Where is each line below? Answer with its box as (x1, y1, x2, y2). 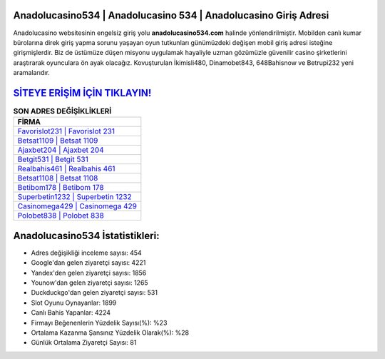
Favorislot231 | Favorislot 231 (17, 126, 115, 136)
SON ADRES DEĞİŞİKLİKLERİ (13, 106, 112, 116)
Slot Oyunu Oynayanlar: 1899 (31, 298, 117, 307)
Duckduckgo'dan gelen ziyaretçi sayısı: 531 (31, 288, 158, 297)
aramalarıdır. (13, 69, 50, 77)
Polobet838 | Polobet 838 (17, 211, 105, 221)
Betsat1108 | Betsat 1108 (17, 173, 98, 183)
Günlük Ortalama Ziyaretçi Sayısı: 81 (31, 338, 137, 347)
